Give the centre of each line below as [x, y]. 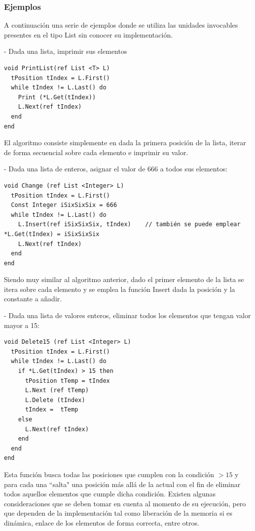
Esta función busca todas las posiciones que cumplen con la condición [109, 474]
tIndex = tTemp [52, 410]
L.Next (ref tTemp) [57, 390]
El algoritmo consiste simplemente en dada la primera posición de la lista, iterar [125, 143]
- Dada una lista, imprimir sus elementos [66, 51]
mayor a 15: [22, 325]
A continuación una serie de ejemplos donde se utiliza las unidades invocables [121, 25]
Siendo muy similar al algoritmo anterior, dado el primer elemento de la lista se [124, 279]
